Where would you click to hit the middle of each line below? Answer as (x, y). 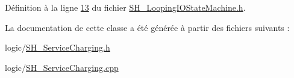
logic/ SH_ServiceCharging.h (58, 47)
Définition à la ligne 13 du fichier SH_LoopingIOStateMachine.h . (125, 7)
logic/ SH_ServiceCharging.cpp (62, 67)
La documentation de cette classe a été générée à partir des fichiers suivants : (147, 27)
